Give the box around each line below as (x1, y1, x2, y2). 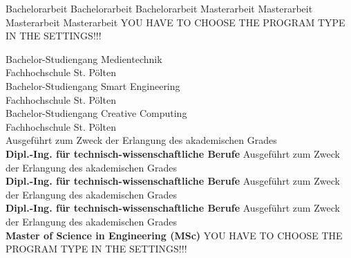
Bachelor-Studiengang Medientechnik (6, 51, 162, 66)
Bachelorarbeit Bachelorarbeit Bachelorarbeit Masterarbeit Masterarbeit (6, 1, 313, 15)
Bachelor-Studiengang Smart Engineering (6, 78, 180, 93)
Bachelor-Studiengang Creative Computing (6, 106, 187, 120)
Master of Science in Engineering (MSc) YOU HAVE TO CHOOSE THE (6, 228, 343, 242)
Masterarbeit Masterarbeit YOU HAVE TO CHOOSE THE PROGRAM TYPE (6, 15, 345, 29)
